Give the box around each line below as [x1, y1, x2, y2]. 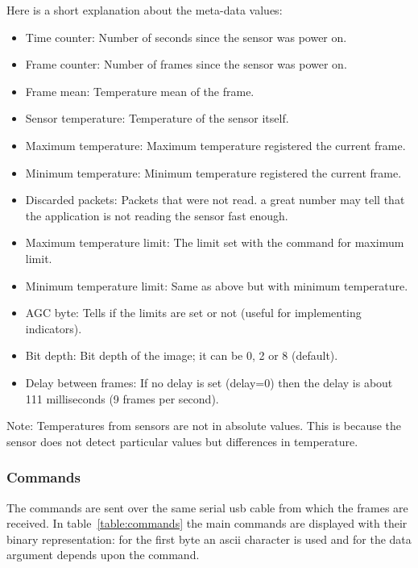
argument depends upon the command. [6, 546, 200, 563]
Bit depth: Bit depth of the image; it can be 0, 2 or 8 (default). [25, 347, 338, 364]
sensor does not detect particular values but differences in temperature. [6, 432, 358, 449]
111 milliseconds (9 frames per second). [25, 390, 219, 407]
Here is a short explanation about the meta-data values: [6, 2, 283, 18]
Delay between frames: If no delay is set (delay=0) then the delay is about [25, 374, 393, 390]
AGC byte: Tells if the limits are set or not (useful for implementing [25, 304, 362, 321]
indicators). [25, 319, 82, 336]
